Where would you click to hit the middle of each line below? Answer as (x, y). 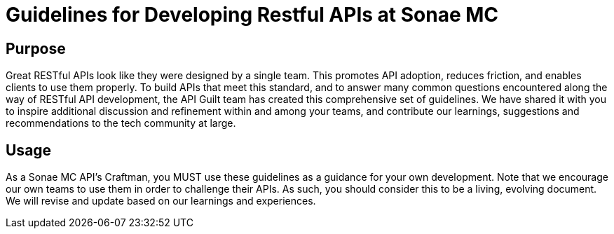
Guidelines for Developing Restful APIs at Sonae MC (252, 15)
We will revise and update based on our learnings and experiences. (161, 201)
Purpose (36, 48)
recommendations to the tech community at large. (121, 123)
